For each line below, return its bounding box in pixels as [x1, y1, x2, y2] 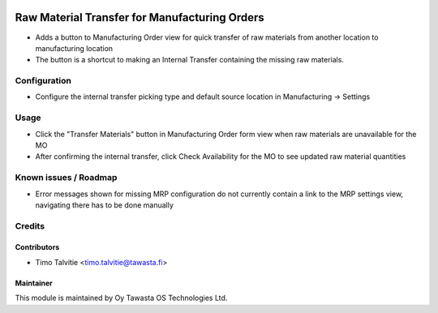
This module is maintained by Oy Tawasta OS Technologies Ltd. [15, 293, 228, 303]
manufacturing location [35, 43, 114, 53]
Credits [15, 220, 45, 231]
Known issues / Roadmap [15, 172, 118, 183]
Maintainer [15, 278, 53, 288]
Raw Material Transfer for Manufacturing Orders [15, 11, 265, 24]
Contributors [15, 242, 60, 252]
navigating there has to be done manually [35, 199, 174, 210]
